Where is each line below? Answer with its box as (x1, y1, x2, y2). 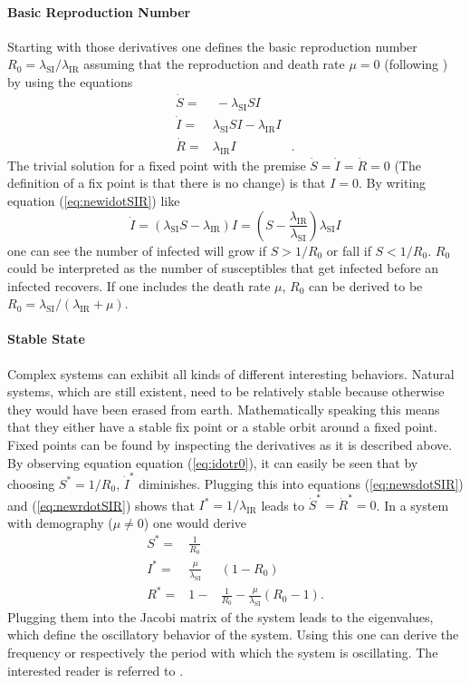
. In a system (376, 495, 449, 514)
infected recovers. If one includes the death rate (7, 276, 271, 295)
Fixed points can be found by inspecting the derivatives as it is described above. (7, 435, 453, 454)
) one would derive (143, 512, 247, 532)
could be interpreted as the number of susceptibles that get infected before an (7, 259, 439, 278)
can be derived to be (309, 276, 423, 295)
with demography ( (7, 512, 113, 532)
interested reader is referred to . (7, 660, 184, 679)
